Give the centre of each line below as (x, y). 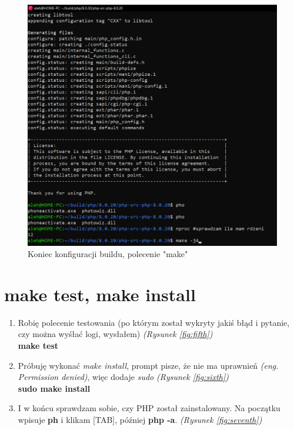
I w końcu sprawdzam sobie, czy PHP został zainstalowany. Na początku (149, 408)
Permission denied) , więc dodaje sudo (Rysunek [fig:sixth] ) (123, 377)
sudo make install (54, 388)
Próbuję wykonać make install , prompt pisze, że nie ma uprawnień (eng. (148, 365)
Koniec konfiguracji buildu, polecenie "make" (108, 254)
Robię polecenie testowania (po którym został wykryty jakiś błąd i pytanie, (154, 322)
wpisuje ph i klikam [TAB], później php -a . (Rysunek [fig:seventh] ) (140, 419)
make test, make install (100, 294)
